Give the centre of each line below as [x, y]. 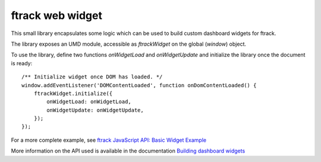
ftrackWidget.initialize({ [73, 93]
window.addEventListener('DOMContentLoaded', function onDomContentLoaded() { [139, 85]
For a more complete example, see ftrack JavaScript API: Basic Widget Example [109, 140]
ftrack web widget [56, 15]
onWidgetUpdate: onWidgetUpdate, [95, 110]
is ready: [22, 63]
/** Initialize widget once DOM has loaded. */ [92, 77]
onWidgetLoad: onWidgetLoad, [89, 102]
